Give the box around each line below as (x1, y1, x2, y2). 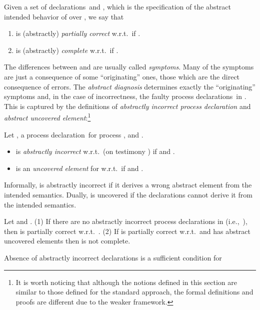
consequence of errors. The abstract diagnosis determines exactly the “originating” (4, 81, 255, 91)
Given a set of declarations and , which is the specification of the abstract (4, 1, 231, 11)
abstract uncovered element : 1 (4, 111, 91, 122)
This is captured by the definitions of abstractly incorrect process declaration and (4, 100, 251, 111)
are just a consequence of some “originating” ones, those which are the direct (4, 71, 240, 81)
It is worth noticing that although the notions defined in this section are (15, 276, 237, 287)
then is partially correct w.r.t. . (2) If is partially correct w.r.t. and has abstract (4, 225, 251, 236)
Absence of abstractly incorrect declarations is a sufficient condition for (4, 252, 222, 262)
